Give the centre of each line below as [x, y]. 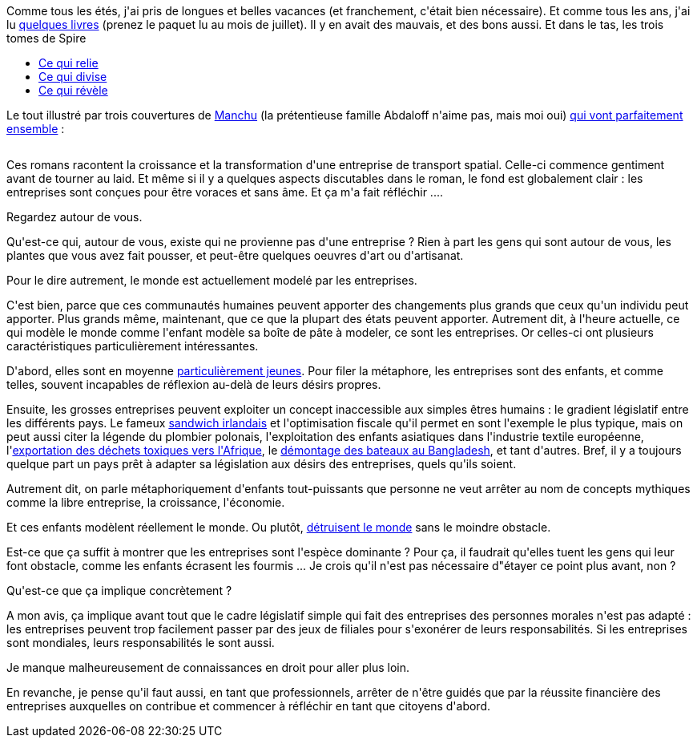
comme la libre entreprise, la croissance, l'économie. [146, 502]
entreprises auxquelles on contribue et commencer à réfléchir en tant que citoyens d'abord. [248, 706]
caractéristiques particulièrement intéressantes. [133, 346]
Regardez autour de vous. [75, 217]
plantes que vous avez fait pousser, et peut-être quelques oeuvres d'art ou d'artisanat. [235, 255]
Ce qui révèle [73, 90]
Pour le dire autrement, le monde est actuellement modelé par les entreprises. [212, 280]
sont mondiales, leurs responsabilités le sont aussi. [141, 643]
